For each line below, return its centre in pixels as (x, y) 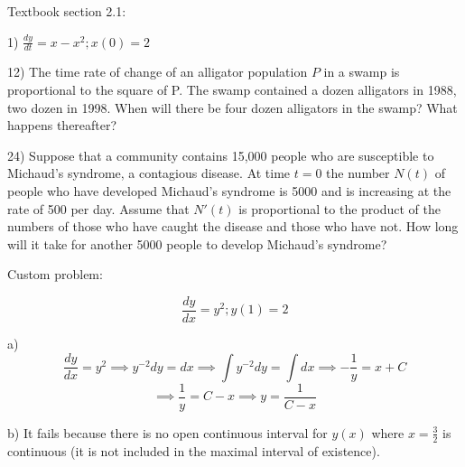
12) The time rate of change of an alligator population (158, 72)
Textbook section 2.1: (67, 11)
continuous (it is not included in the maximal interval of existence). (194, 450)
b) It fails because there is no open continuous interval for (167, 432)
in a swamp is (362, 72)
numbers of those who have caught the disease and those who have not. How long (233, 226)
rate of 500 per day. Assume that (98, 208)
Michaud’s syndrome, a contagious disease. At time (149, 173)
